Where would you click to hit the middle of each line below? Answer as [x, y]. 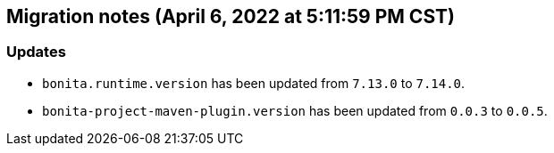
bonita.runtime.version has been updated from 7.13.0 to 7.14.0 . [254, 83]
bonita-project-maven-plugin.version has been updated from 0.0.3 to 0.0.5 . [295, 110]
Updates [36, 52]
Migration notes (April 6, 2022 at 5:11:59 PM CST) [231, 16]
